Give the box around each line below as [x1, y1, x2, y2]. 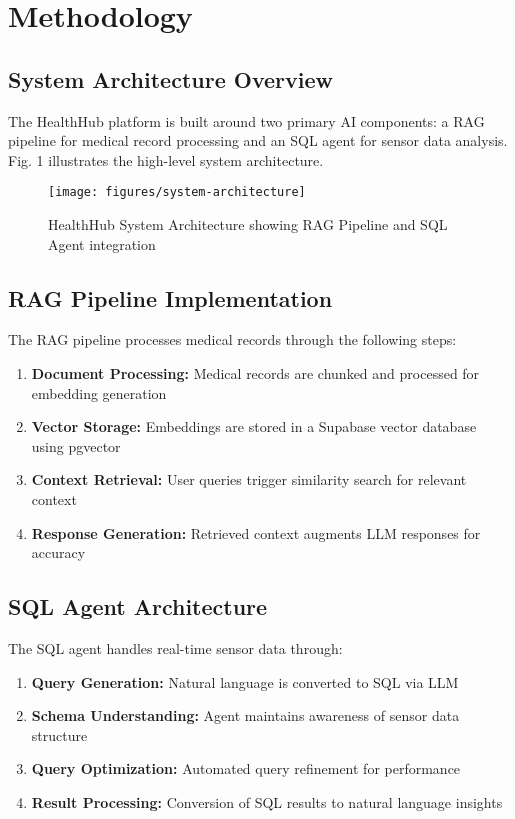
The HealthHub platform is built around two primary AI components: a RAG [8, 110, 485, 131]
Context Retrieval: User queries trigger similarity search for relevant [31, 469, 467, 490]
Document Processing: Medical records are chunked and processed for [31, 363, 480, 383]
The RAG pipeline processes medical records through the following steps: [8, 329, 457, 350]
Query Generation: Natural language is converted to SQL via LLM [31, 671, 459, 692]
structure [31, 724, 88, 745]
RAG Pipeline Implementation [8, 282, 333, 313]
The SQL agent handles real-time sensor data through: [8, 637, 343, 658]
